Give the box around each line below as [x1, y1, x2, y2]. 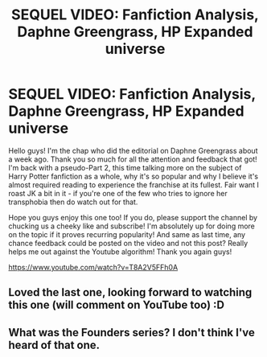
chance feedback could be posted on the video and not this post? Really [8, 238, 249, 248]
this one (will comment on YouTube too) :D [8, 298, 225, 312]
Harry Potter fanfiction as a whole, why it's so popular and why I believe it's [8, 171, 259, 181]
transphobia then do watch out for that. [8, 197, 138, 207]
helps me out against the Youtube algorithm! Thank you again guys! [8, 247, 232, 256]
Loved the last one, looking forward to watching [8, 285, 253, 299]
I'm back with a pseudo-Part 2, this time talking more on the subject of [8, 162, 242, 172]
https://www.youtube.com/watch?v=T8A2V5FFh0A [8, 262, 179, 272]
